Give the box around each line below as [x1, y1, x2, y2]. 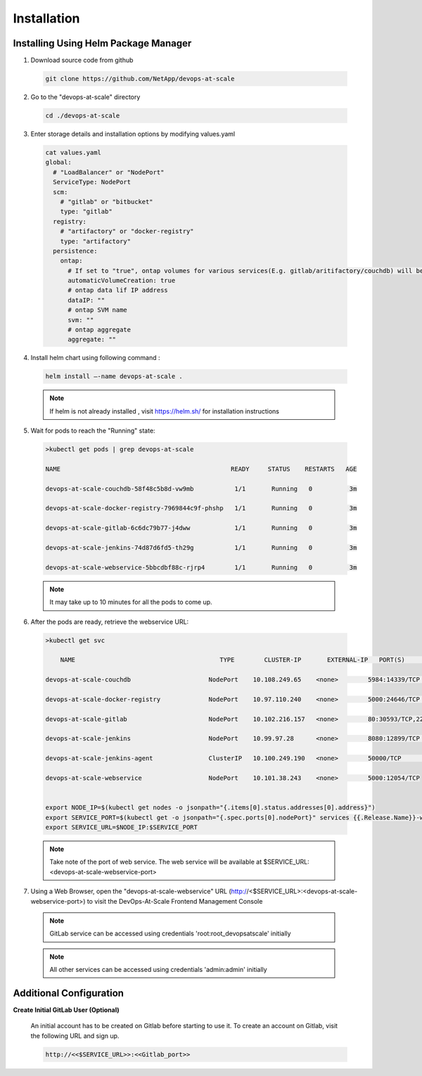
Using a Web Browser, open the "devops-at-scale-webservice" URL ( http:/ [30, 887, 247, 896]
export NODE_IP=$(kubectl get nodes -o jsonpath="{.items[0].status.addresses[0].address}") [45, 804, 376, 812]
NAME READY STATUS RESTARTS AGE [45, 465, 357, 473]
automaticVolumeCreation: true [68, 276, 176, 285]
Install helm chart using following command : [30, 354, 161, 362]
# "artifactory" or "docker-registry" [60, 227, 194, 236]
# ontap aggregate [68, 326, 132, 334]
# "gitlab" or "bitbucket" [60, 198, 154, 205]
